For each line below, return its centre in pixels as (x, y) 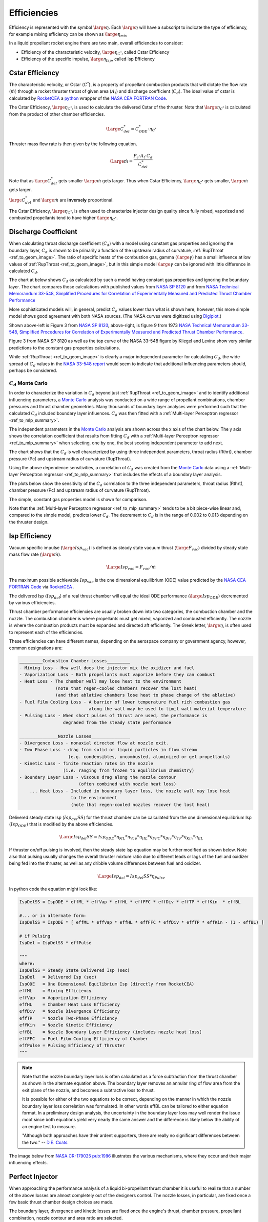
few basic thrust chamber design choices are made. (61, 1202)
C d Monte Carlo (28, 383)
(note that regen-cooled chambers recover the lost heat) (126, 688)
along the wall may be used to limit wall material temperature (167, 709)
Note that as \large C (30, 181)
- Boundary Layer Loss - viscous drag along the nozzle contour (98, 777)
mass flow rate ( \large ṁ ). (35, 554)
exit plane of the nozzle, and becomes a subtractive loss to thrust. (89, 1090)
